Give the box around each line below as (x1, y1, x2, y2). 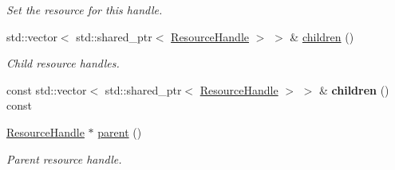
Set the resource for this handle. (6, 2, 163, 17)
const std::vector (6, 81, 87, 98)
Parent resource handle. (6, 150, 122, 167)
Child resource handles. (6, 55, 120, 71)
